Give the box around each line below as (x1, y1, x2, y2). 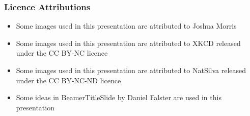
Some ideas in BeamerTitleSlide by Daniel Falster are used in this (16, 92, 221, 103)
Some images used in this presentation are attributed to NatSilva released (16, 65, 246, 75)
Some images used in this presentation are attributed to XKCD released (16, 37, 241, 48)
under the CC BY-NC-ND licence (16, 75, 121, 85)
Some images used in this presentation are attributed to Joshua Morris (16, 20, 237, 31)
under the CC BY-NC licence (16, 48, 108, 58)
